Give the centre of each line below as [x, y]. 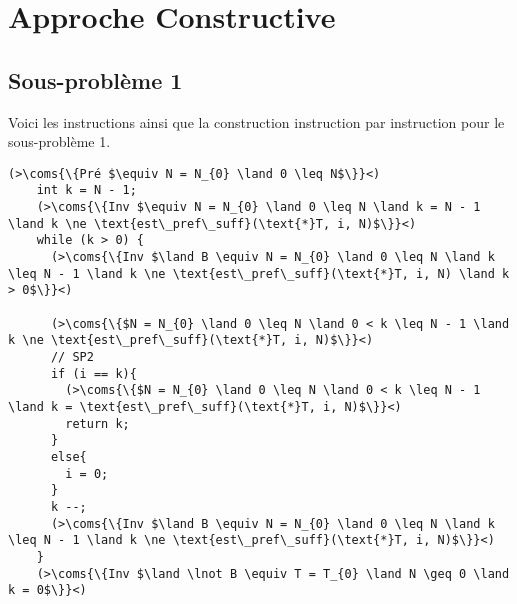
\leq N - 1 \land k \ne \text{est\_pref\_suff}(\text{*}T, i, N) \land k [259, 273]
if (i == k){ [93, 373]
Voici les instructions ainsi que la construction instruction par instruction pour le [256, 121]
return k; [97, 423]
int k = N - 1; [86, 190]
